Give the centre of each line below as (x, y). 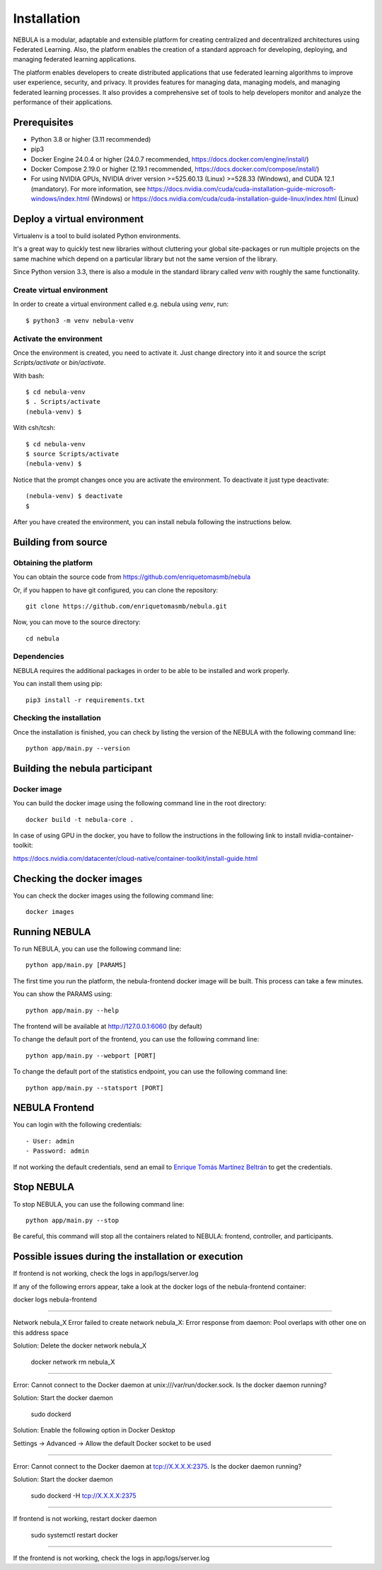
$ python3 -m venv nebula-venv (80, 320)
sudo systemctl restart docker (74, 1535)
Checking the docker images (78, 879)
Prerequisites (43, 122)
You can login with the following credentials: (77, 1125)
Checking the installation (57, 718)
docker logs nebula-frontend (55, 1299)
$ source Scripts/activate (73, 454)
